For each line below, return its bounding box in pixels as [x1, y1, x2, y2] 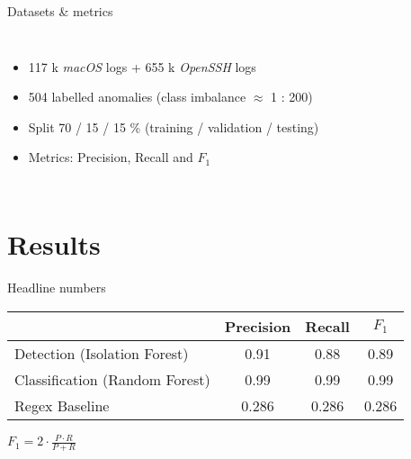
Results [7, 226, 101, 263]
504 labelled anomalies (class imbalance [28, 87, 246, 106]
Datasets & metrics [7, 2, 113, 20]
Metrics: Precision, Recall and [28, 148, 193, 166]
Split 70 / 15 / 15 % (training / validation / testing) [28, 117, 319, 136]
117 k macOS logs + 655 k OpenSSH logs [28, 57, 256, 76]
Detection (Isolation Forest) [14, 342, 189, 364]
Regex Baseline [14, 394, 110, 416]
